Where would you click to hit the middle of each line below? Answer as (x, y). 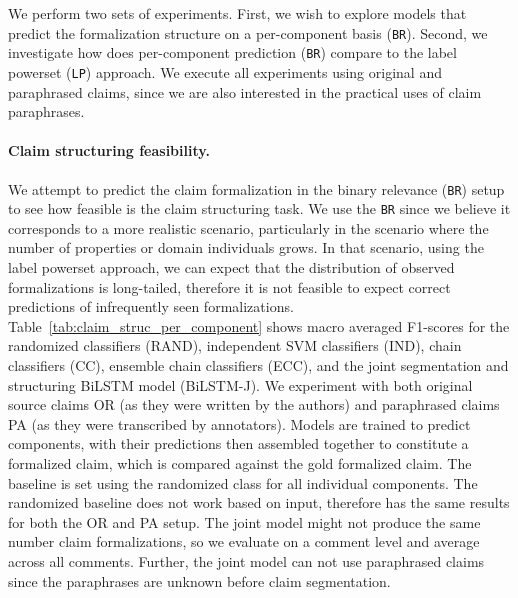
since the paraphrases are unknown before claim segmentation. (199, 580)
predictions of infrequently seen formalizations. (151, 306)
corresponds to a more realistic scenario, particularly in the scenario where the (248, 227)
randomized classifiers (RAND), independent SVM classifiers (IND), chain (235, 345)
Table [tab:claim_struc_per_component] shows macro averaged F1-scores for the (259, 325)
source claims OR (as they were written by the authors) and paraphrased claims (254, 404)
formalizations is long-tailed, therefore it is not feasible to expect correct (229, 286)
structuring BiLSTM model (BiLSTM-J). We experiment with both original (240, 384)
